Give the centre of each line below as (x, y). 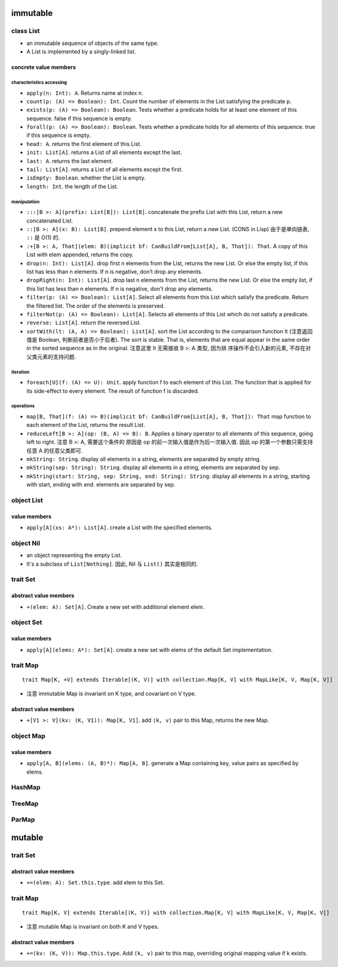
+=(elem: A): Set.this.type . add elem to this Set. (95, 882)
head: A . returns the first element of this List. (84, 144)
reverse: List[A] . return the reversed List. (84, 323)
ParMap (23, 820)
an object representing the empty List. (74, 555)
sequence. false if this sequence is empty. (79, 118)
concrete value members (43, 68)
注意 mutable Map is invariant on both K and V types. (93, 926)
